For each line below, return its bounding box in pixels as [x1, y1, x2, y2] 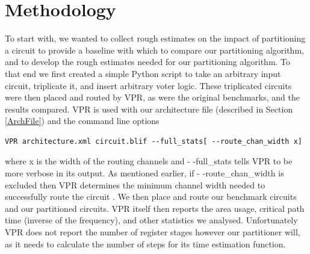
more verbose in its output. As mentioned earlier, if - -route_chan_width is [5, 167, 284, 179]
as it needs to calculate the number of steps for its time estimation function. [5, 237, 286, 250]
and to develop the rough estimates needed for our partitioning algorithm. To [5, 55, 291, 68]
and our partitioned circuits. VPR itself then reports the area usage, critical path [5, 202, 305, 214]
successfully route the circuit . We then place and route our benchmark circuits [5, 190, 297, 203]
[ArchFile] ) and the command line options [5, 114, 160, 127]
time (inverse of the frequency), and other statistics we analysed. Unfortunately [5, 214, 298, 226]
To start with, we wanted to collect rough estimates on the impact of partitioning [5, 32, 306, 45]
